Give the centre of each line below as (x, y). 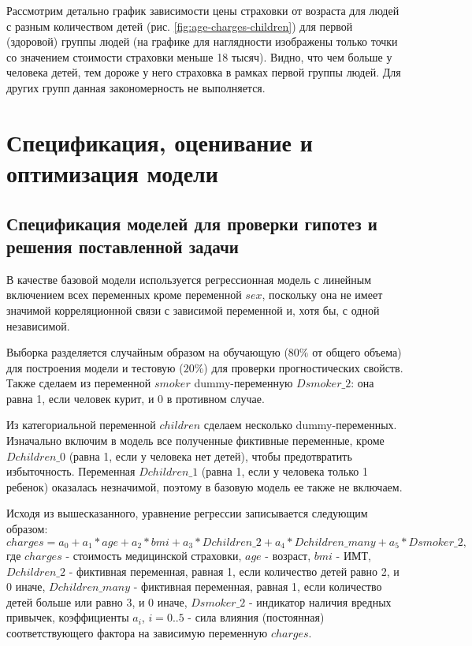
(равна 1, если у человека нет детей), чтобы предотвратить (210, 456)
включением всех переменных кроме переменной (124, 295)
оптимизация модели (112, 172)
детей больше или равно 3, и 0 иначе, (97, 601)
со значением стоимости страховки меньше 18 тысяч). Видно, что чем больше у (199, 56)
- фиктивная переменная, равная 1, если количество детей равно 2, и (234, 571)
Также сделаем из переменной (79, 383)
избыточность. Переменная (71, 471)
